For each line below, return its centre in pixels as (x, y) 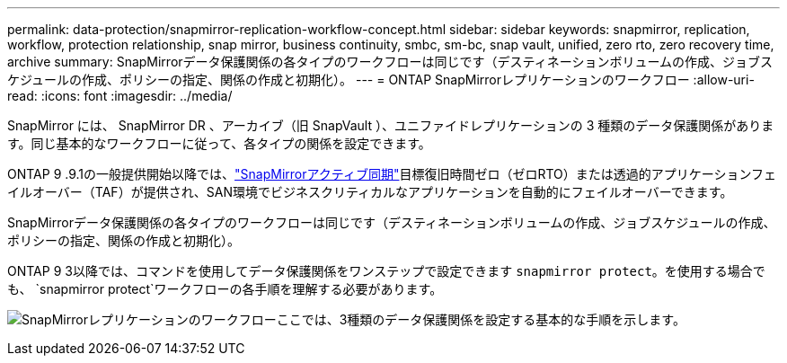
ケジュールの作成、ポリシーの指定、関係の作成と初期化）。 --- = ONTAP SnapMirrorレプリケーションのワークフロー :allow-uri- (381, 80)
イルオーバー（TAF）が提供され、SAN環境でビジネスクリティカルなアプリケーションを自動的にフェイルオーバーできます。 (370, 192)
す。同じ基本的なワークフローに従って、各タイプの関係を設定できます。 (219, 143)
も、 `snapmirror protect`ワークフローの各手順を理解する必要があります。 (225, 289)
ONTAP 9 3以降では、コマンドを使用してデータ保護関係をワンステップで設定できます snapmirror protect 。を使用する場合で (386, 271)
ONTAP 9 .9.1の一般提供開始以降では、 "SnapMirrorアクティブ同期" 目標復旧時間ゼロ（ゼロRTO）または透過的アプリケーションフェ (392, 174)
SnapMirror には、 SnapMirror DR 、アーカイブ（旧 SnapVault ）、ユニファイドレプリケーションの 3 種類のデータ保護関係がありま (391, 125)
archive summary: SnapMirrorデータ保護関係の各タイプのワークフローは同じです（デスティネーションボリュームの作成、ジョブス (390, 62)
